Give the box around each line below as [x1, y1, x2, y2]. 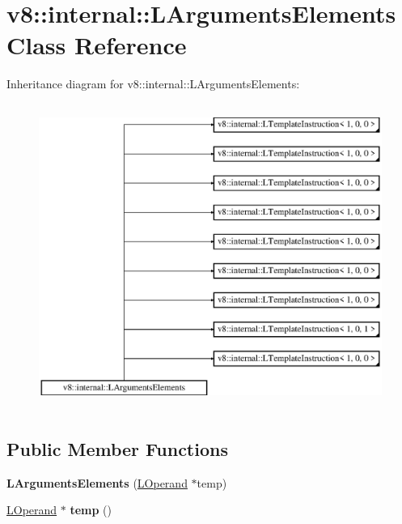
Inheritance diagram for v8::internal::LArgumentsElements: [6, 75, 300, 92]
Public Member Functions [6, 436, 228, 461]
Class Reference [6, 28, 187, 62]
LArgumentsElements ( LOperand [6, 474, 188, 491]
